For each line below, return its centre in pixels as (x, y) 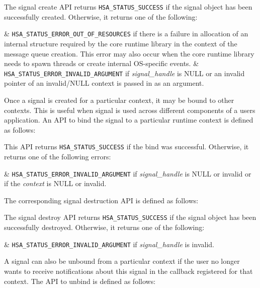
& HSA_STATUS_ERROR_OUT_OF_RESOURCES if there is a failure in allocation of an (126, 34)
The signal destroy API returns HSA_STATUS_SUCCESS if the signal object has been (130, 217)
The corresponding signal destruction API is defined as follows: (101, 200)
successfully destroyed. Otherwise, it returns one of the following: (104, 227)
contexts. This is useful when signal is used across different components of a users (130, 110)
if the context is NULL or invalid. (55, 183)
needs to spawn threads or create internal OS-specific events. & (102, 63)
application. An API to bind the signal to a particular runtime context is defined (129, 120)
